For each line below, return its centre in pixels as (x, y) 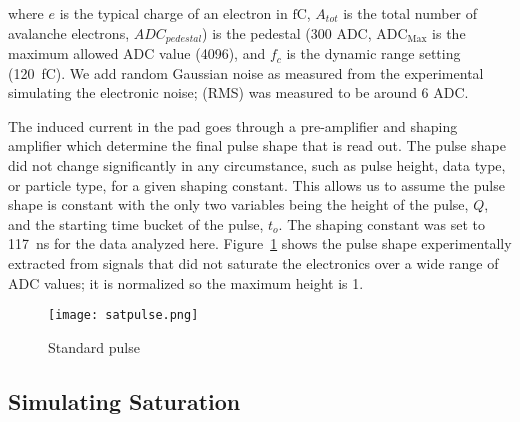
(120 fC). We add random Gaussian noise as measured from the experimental (246, 72)
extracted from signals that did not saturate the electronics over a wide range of (253, 262)
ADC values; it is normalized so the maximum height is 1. (186, 282)
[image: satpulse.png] (123, 315)
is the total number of (410, 13)
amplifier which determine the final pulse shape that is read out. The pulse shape (257, 145)
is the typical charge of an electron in (173, 13)
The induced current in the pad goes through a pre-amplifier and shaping (233, 125)
